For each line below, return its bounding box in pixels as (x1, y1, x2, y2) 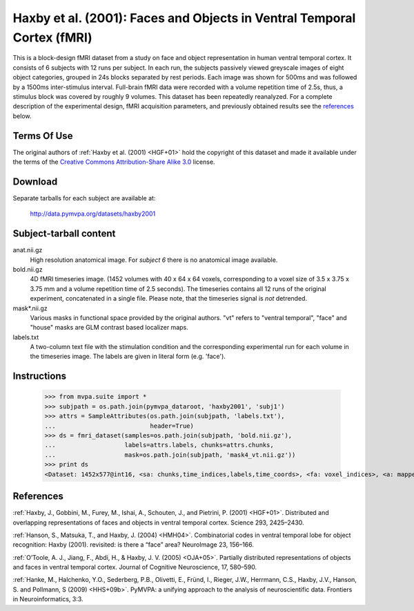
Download (12, 176, 58, 187)
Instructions (12, 370, 67, 382)
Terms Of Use (12, 130, 73, 142)
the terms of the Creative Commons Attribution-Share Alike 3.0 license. (12, 158, 215, 166)
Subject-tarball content (12, 228, 116, 240)
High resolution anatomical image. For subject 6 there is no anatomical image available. (30, 256, 278, 264)
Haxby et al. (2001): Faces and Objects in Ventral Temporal (12, 10, 356, 26)
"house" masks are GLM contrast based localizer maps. (30, 323, 189, 332)
